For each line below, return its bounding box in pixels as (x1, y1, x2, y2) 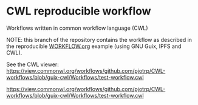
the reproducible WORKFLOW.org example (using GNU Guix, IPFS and (6, 42, 182, 50)
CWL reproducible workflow (6, 4, 151, 18)
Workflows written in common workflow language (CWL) (6, 24, 148, 32)
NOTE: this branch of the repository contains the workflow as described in (6, 36, 193, 43)
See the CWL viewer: (6, 61, 59, 68)
